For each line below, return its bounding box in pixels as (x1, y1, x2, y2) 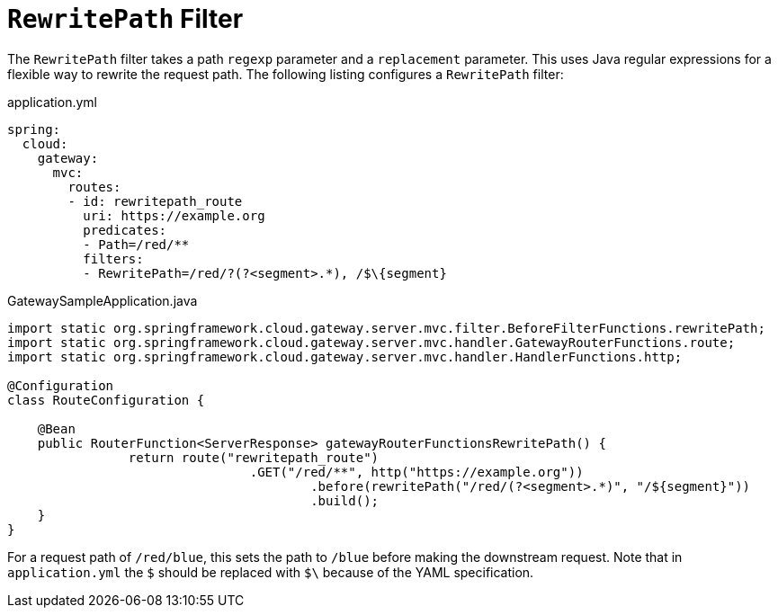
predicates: (83, 222, 167, 237)
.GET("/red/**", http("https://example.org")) (249, 464, 584, 479)
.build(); (310, 493, 380, 508)
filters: (83, 251, 144, 266)
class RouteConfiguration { (7, 392, 205, 407)
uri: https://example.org (83, 208, 265, 223)
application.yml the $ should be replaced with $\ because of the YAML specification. (7, 564, 534, 580)
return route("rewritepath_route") (128, 450, 380, 465)
